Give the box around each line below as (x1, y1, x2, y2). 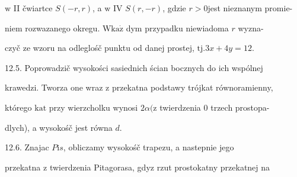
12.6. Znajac (5, 141, 49, 153)
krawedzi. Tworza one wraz (5, 81, 103, 94)
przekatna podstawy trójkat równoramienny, (111, 81, 273, 94)
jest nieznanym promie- (207, 2, 293, 14)
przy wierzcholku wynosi (49, 101, 138, 113)
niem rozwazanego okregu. (5, 21, 100, 34)
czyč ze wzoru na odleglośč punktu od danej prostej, (5, 41, 194, 54)
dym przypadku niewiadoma (126, 21, 229, 34)
